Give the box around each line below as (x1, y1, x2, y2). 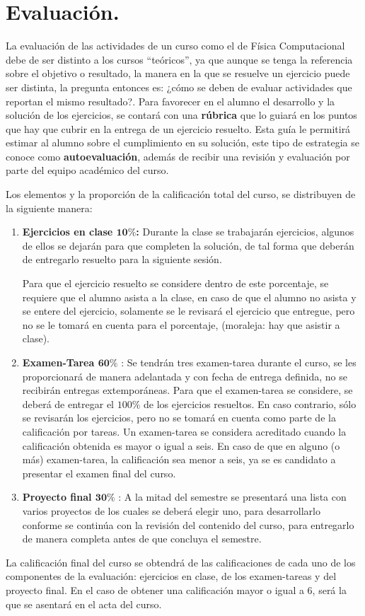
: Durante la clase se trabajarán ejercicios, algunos (136, 224, 354, 239)
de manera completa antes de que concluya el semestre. (22, 531, 262, 546)
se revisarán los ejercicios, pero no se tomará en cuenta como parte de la (22, 410, 336, 425)
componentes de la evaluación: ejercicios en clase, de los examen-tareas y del (6, 569, 337, 583)
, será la (312, 582, 347, 597)
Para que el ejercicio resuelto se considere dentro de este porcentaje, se (22, 276, 329, 291)
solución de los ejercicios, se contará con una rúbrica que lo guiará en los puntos (6, 107, 357, 122)
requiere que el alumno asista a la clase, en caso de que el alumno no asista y (22, 289, 357, 304)
